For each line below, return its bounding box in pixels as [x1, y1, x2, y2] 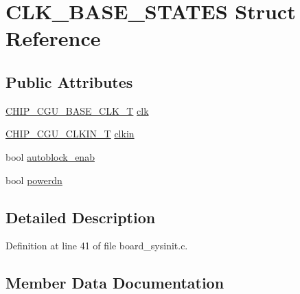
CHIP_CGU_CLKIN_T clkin [5, 126, 135, 141]
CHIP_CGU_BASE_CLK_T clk [5, 103, 149, 117]
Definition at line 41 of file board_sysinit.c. [5, 238, 188, 253]
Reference [5, 24, 101, 52]
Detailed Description [5, 206, 156, 227]
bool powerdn [5, 172, 62, 187]
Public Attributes [5, 71, 133, 92]
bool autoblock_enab [5, 149, 95, 163]
